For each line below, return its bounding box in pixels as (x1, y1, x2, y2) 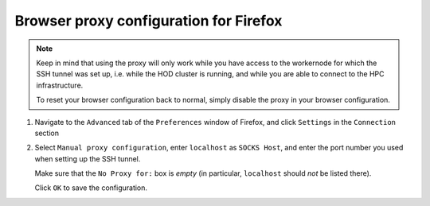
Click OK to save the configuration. (34, 183, 147, 192)
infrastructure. (36, 80, 84, 90)
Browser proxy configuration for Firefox (14, 12, 283, 29)
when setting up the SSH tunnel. (34, 154, 141, 163)
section (34, 128, 60, 138)
